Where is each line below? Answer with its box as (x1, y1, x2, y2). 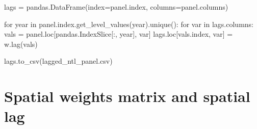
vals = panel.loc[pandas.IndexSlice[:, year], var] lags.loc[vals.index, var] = (4, 29, 233, 39)
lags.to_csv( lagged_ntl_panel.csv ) (4, 56, 113, 66)
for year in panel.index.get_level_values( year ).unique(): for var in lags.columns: (4, 18, 254, 29)
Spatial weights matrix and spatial (4, 86, 250, 107)
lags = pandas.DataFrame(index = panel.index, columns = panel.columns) (4, 2, 228, 12)
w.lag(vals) (4, 38, 38, 49)
